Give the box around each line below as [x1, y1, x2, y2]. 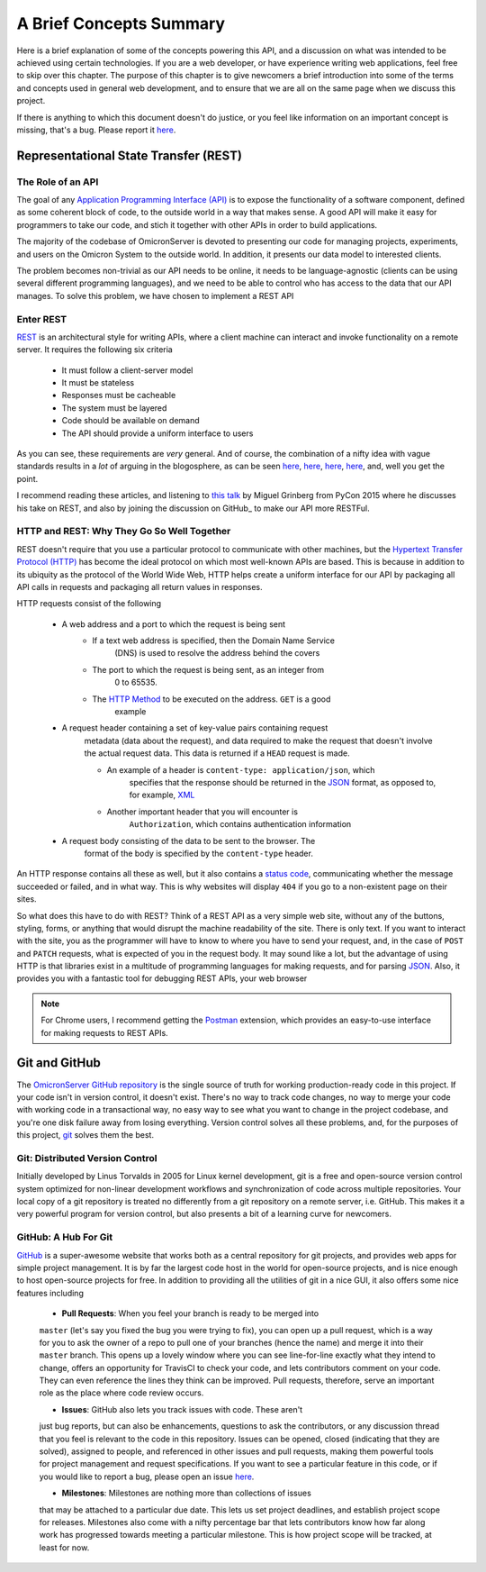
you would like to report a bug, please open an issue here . [39, 1471, 255, 1482]
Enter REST [16, 313, 67, 325]
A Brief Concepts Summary [16, 14, 225, 33]
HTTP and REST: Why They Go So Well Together [16, 525, 231, 538]
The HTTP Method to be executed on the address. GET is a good [92, 694, 331, 704]
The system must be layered [61, 402, 167, 413]
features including [16, 1287, 85, 1298]
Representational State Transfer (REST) [16, 148, 243, 163]
